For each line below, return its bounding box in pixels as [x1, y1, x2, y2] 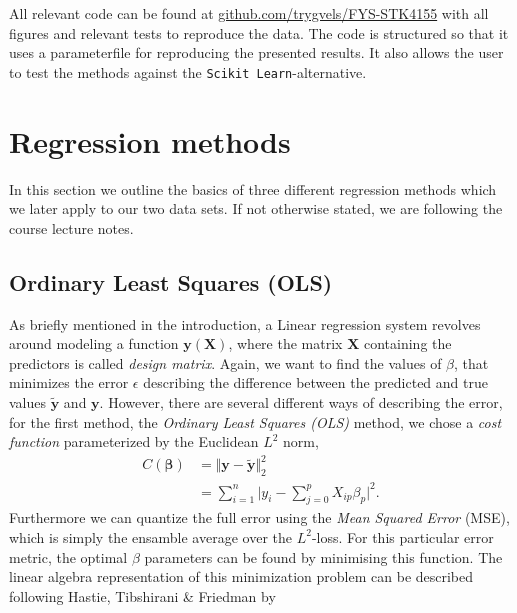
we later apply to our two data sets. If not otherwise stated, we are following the [9, 198, 503, 219]
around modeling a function [9, 333, 179, 354]
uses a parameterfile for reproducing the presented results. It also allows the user [9, 42, 504, 63]
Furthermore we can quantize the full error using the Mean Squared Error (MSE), [9, 507, 510, 528]
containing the [363, 333, 452, 354]
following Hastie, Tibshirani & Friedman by [9, 585, 276, 606]
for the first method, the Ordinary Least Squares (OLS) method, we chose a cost [9, 411, 502, 432]
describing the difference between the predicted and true [143, 372, 488, 393]
